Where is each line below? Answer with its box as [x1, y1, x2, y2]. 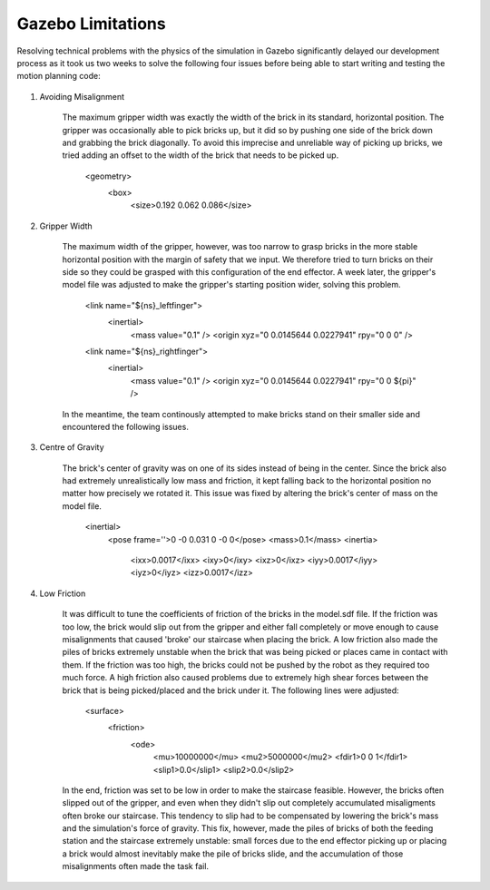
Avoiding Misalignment [39, 91, 125, 102]
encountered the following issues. [62, 421, 190, 432]
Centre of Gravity [39, 442, 104, 453]
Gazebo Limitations [16, 14, 167, 34]
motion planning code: [16, 71, 101, 82]
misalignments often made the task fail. [62, 861, 209, 872]
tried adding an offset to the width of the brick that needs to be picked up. [62, 150, 339, 161]
